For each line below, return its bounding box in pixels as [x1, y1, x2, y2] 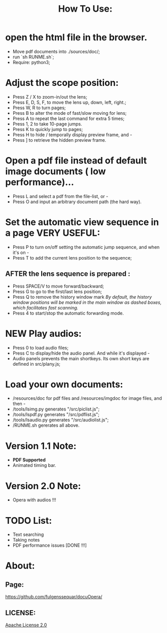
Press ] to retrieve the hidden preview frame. [12, 137, 107, 143]
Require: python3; [12, 59, 50, 65]
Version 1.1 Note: [5, 440, 77, 452]
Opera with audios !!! [12, 497, 56, 503]
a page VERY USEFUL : [5, 227, 101, 239]
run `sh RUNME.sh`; [12, 54, 54, 60]
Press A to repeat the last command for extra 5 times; [12, 115, 125, 121]
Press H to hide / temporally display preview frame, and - [12, 132, 132, 138]
